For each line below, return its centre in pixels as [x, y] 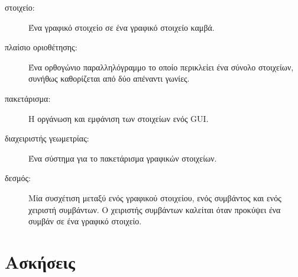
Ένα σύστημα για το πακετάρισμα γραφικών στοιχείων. [123, 158]
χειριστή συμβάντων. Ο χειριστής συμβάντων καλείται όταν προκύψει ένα [155, 209]
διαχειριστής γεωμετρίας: [47, 138]
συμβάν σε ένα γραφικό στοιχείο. [85, 221]
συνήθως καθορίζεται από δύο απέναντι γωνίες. [109, 78]
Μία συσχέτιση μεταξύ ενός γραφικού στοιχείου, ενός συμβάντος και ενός [155, 197]
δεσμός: [18, 178]
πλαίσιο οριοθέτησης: [41, 47]
